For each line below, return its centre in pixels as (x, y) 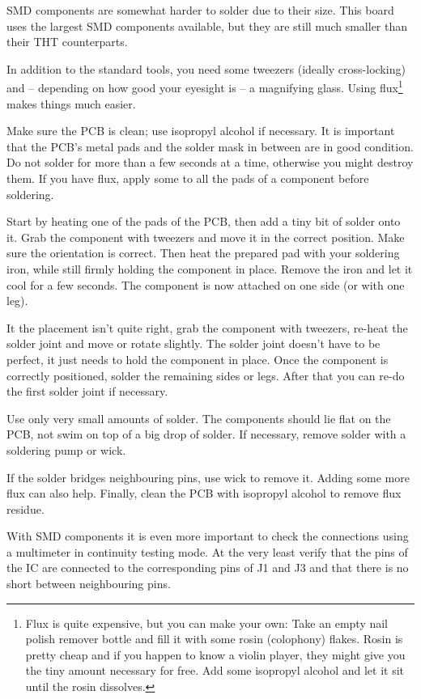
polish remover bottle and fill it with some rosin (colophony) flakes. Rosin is (214, 639)
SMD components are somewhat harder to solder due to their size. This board (200, 10)
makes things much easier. (71, 103)
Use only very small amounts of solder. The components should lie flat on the (199, 418)
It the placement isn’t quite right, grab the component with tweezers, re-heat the (207, 327)
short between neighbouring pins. (89, 584)
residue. (26, 508)
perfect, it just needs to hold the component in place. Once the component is (198, 359)
